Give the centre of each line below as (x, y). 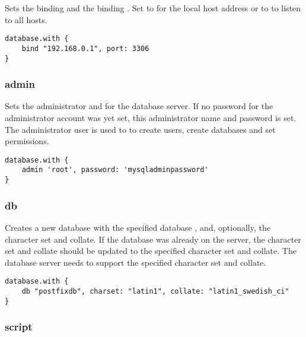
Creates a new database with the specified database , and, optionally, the (138, 227)
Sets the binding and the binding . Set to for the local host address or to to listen (153, 8)
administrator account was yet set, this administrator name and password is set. (151, 117)
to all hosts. (26, 19)
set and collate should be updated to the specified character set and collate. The (151, 251)
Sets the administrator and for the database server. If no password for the (139, 106)
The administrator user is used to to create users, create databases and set (140, 129)
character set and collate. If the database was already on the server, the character (153, 239)
